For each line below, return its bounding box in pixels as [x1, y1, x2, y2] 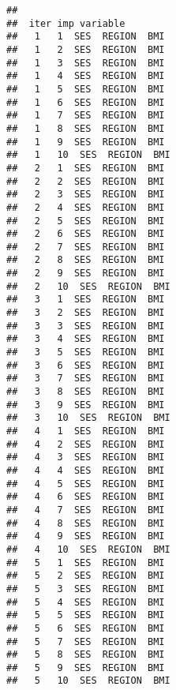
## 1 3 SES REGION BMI [6, 57, 165, 69]
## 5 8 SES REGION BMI [6, 649, 165, 661]
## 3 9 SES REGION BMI [6, 399, 165, 411]
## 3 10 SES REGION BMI [6, 412, 170, 424]
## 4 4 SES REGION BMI [6, 464, 165, 476]
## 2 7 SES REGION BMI [6, 241, 165, 253]
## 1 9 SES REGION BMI [6, 136, 165, 148]
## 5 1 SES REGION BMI [6, 557, 165, 568]
